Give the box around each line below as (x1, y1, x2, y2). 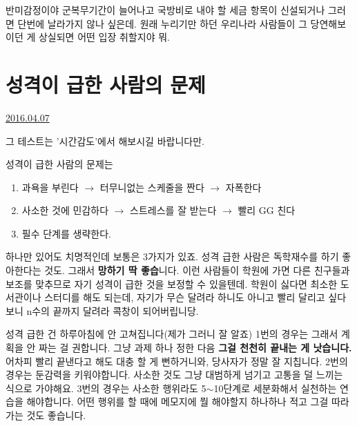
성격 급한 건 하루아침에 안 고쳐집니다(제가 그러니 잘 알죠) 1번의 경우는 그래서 (6, 327, 338, 341)
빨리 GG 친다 (238, 203, 296, 217)
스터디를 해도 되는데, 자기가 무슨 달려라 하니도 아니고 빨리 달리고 (44, 290, 325, 304)
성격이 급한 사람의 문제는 (6, 157, 113, 171)
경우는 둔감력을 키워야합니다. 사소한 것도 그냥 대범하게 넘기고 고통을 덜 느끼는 (6, 367, 343, 382)
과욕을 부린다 (21, 180, 79, 194)
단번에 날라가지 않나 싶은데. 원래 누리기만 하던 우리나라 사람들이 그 (17, 16, 307, 30)
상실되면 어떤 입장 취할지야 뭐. (38, 30, 170, 44)
